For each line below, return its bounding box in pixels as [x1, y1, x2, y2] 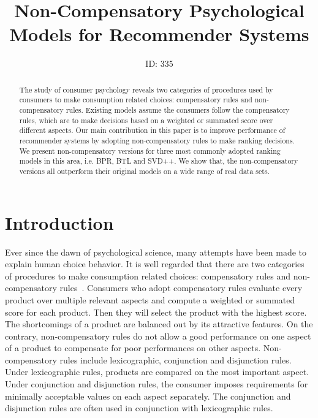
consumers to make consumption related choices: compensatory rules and [19, 94, 252, 105]
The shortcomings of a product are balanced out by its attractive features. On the [5, 317, 313, 330]
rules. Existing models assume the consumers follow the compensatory [66, 105, 290, 115]
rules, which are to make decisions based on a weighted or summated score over [19, 115, 273, 125]
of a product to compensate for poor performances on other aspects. [5, 341, 261, 354]
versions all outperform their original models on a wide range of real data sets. [19, 165, 270, 176]
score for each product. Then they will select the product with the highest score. [5, 305, 307, 318]
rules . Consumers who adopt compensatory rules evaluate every [59, 281, 303, 294]
